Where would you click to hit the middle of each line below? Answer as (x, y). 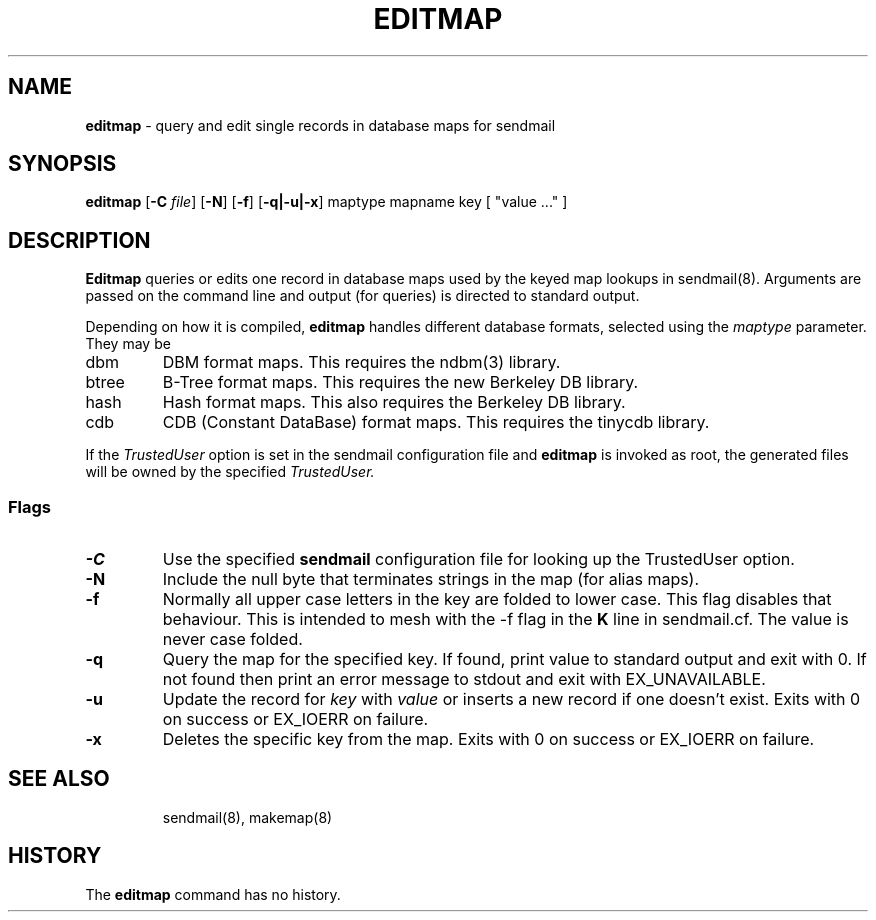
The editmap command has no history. (213, 894)
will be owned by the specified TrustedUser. (230, 472)
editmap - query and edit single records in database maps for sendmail (320, 125)
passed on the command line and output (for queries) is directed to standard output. (362, 296)
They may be (128, 344)
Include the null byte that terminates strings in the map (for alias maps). (431, 579)
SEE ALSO (59, 779)
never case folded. (232, 639)
